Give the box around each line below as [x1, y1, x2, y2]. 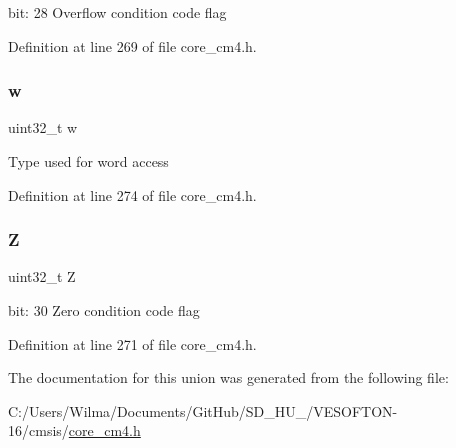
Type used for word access [8, 151, 169, 171]
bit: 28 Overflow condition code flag [8, 2, 227, 22]
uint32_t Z [8, 266, 76, 287]
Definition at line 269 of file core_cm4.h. [8, 35, 257, 56]
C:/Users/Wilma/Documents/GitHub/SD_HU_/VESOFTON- [8, 400, 398, 421]
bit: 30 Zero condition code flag [8, 300, 200, 320]
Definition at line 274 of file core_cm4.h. [8, 184, 257, 205]
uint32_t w [8, 117, 78, 138]
